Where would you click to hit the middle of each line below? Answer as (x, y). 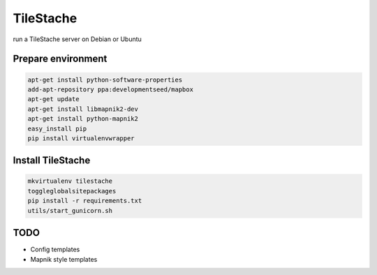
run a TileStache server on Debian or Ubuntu (77, 39)
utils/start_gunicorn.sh (70, 210)
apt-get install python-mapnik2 (83, 119)
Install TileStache (52, 161)
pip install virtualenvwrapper (81, 138)
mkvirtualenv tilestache (70, 181)
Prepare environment (60, 59)
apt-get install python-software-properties (105, 80)
